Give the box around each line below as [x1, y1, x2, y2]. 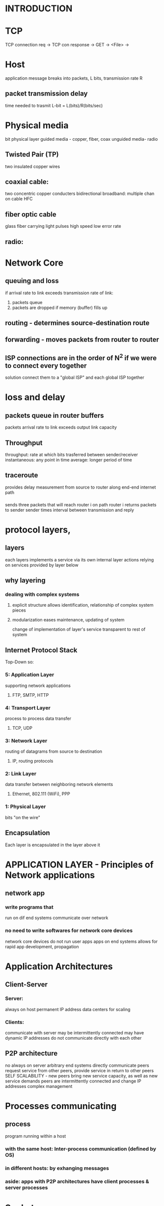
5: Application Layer [5, 671, 55, 678]
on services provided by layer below [5, 562, 79, 568]
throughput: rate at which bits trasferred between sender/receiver [5, 452, 138, 458]
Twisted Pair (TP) [5, 151, 59, 159]
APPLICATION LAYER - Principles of [5, 859, 154, 870]
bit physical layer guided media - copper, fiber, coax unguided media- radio [5, 136, 158, 142]
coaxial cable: [5, 178, 49, 186]
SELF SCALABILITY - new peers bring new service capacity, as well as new [5, 1073, 158, 1079]
